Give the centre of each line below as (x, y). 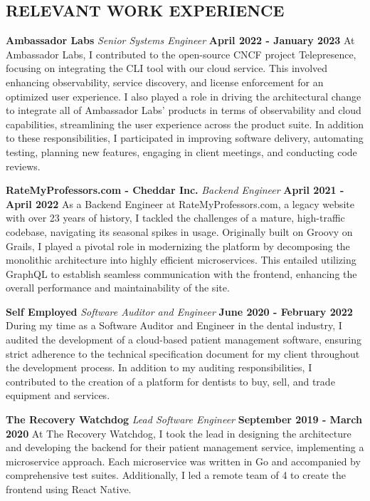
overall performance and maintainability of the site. (118, 288)
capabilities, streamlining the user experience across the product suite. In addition (185, 124)
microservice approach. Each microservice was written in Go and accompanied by (183, 461)
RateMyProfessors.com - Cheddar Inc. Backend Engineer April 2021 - (175, 190)
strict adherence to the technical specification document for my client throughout (183, 353)
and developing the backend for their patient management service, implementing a (185, 447)
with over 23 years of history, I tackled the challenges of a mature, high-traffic (175, 218)
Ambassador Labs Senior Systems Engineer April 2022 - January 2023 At (180, 40)
